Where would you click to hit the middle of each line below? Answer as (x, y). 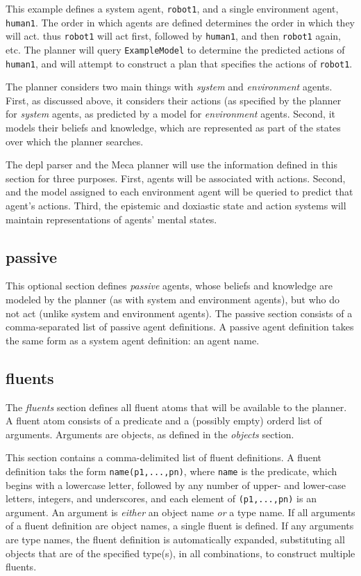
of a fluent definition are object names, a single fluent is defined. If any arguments (180, 526)
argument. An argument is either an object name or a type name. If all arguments (180, 512)
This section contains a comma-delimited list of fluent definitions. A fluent (163, 457)
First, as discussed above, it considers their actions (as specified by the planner (174, 100)
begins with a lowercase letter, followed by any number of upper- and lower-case (176, 485)
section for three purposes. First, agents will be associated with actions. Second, (176, 178)
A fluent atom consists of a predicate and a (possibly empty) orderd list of (164, 421)
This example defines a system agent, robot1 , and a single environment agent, (172, 8)
